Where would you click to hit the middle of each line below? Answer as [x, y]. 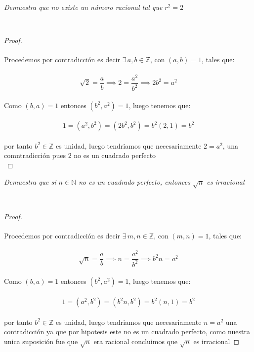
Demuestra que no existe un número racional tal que [83, 7]
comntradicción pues [35, 155]
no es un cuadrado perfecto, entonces [135, 181]
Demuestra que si [30, 181]
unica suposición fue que [41, 341]
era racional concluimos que [135, 341]
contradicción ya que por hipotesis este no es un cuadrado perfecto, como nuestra [127, 332]
